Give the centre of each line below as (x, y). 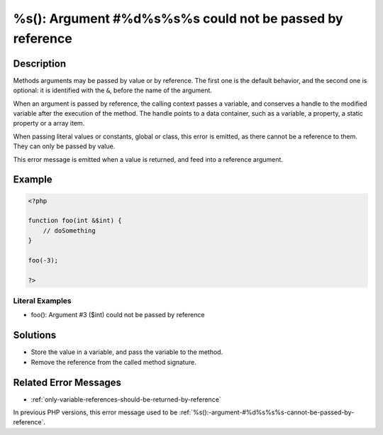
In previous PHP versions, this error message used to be (95, 412)
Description (40, 64)
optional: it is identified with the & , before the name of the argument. (113, 90)
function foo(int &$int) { (75, 221)
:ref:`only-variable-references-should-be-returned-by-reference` (126, 399)
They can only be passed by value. (64, 146)
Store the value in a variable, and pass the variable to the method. (127, 352)
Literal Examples (42, 301)
